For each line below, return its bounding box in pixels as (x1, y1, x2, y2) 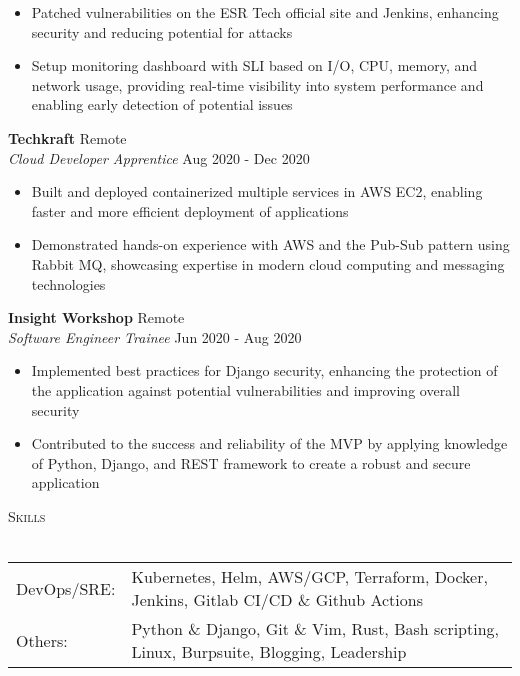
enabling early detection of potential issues (31, 94, 293, 115)
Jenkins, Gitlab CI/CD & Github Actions (131, 588, 423, 612)
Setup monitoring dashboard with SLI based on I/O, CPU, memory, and (31, 55, 478, 76)
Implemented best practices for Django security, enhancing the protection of (31, 360, 498, 381)
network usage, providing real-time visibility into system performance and (31, 74, 484, 95)
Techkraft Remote (8, 127, 127, 148)
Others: (16, 628, 68, 652)
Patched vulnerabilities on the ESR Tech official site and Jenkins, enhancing (31, 2, 499, 22)
